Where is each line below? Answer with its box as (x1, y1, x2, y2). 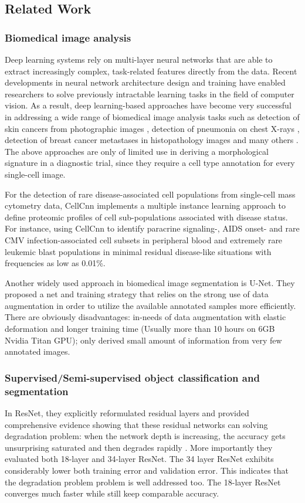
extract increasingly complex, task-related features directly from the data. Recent (5, 64, 297, 77)
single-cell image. (5, 168, 66, 180)
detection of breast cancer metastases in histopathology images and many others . (5, 134, 299, 146)
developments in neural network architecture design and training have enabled (5, 76, 286, 89)
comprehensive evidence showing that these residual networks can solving (5, 418, 268, 430)
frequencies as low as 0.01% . (5, 257, 106, 269)
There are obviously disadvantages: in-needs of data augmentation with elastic (5, 311, 286, 323)
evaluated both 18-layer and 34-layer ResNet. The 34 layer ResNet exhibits (5, 453, 274, 465)
